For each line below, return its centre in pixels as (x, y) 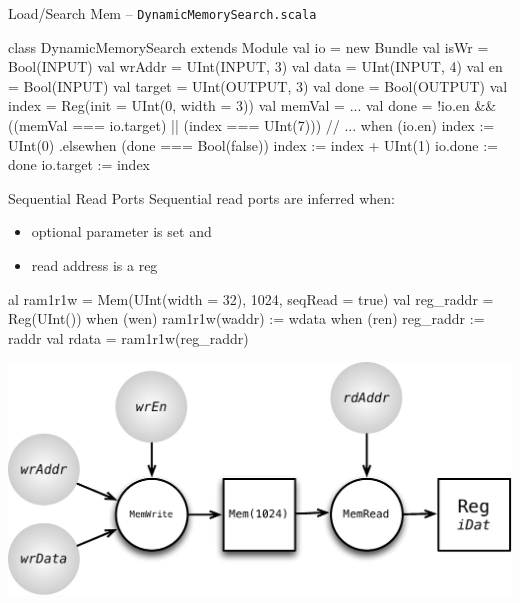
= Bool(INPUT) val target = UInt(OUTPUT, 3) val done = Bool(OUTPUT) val (258, 85)
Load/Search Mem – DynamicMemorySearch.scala (162, 13)
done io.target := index (79, 164)
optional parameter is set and (121, 231)
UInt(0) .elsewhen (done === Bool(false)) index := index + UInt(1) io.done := (253, 144)
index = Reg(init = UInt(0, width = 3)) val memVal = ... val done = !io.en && (252, 105)
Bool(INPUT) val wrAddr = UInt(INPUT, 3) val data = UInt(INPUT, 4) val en (255, 66)
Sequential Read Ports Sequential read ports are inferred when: (201, 197)
